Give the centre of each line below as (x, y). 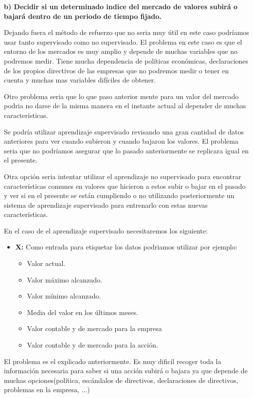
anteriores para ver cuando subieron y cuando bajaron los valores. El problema (121, 141)
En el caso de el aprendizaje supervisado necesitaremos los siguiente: (106, 230)
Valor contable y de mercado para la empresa (94, 328)
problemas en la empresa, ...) (47, 390)
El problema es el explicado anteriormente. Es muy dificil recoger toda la (113, 361)
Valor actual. (46, 263)
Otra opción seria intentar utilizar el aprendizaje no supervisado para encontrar (123, 176)
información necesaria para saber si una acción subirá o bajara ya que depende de (126, 371)
